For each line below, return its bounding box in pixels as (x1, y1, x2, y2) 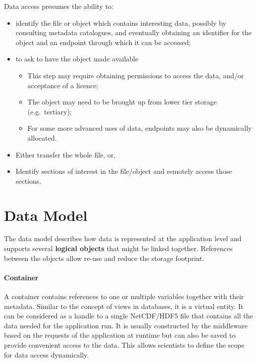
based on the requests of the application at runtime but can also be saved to (4, 330, 236, 340)
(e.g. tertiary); (27, 106, 72, 116)
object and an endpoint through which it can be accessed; (15, 37, 191, 47)
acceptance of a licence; (27, 80, 99, 90)
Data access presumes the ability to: (4, 1, 114, 11)
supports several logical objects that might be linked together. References (4, 243, 233, 254)
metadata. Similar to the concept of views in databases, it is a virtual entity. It (4, 301, 244, 311)
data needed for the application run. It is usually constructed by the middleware (4, 320, 248, 330)
